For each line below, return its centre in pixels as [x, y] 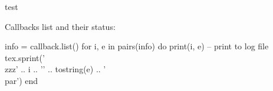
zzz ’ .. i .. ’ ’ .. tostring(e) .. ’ [55, 69]
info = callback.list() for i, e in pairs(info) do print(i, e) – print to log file [137, 46]
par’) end [22, 80]
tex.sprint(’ [25, 57]
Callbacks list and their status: [60, 26]
